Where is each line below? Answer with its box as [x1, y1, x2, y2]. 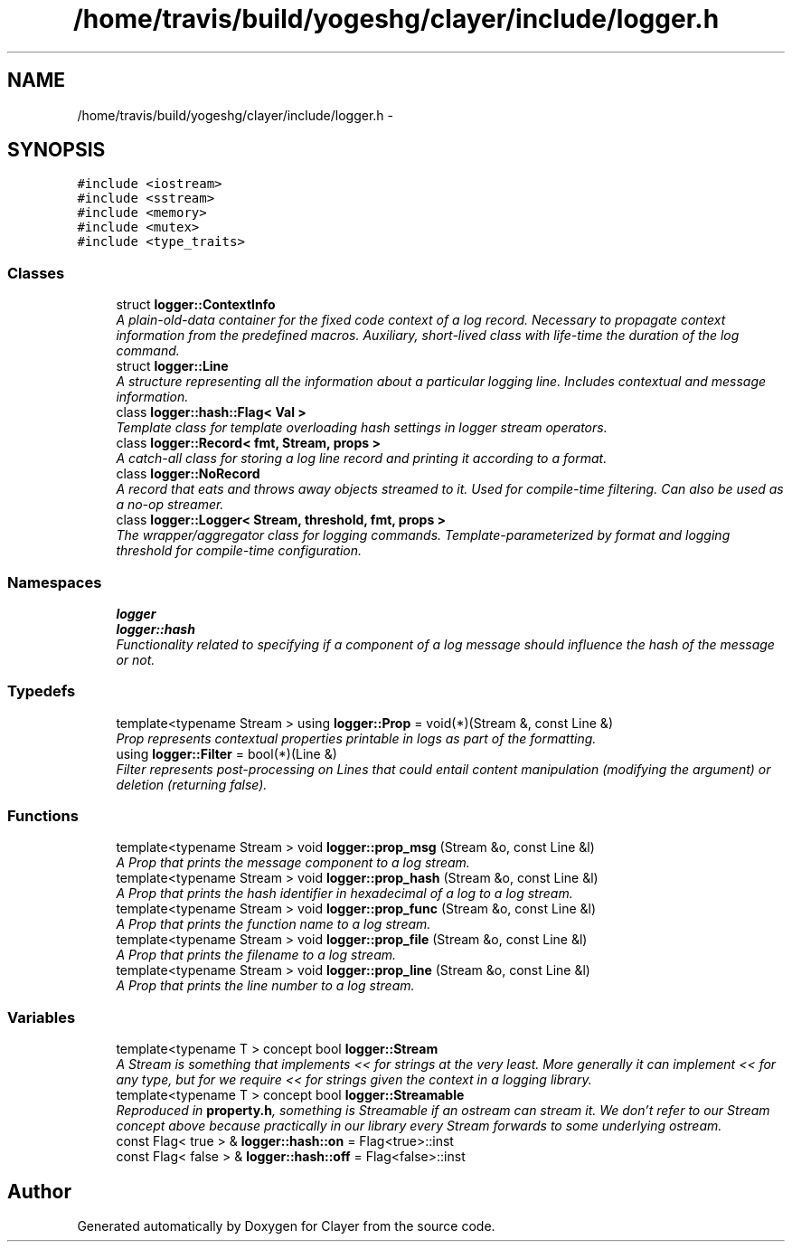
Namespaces [7, 572, 102, 591]
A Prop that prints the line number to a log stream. [116, 978, 415, 994]
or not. [116, 651, 156, 667]
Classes [7, 263, 65, 282]
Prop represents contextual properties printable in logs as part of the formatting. [116, 730, 597, 746]
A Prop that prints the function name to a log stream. [116, 916, 431, 932]
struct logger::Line [116, 358, 229, 374]
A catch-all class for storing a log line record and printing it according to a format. [116, 450, 608, 467]
